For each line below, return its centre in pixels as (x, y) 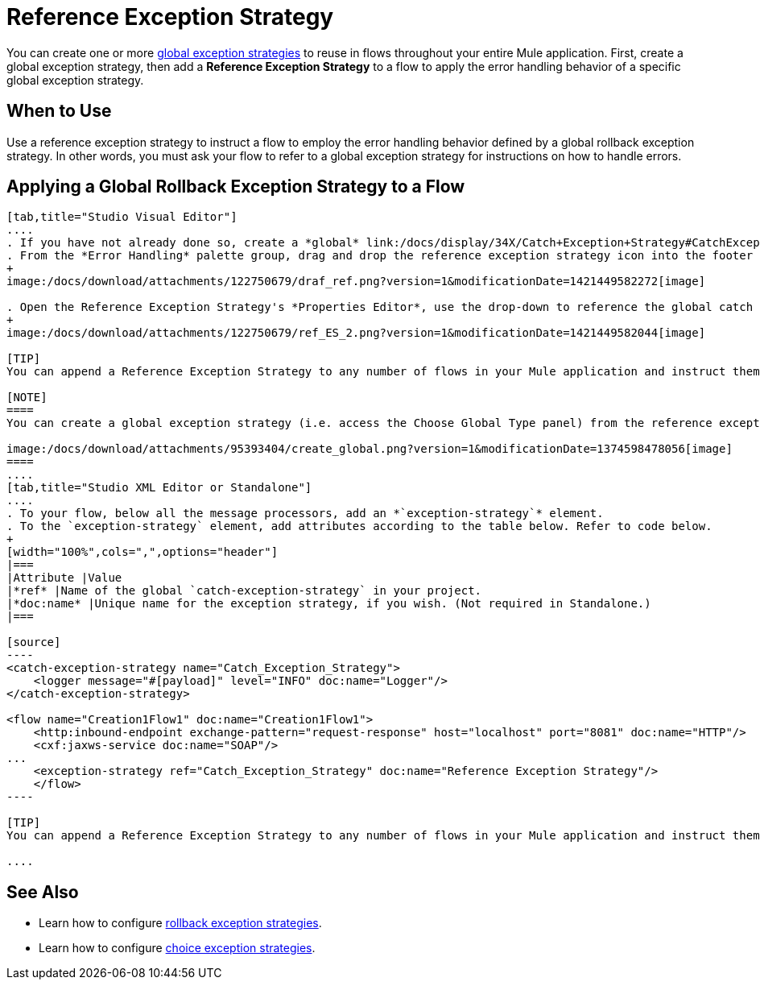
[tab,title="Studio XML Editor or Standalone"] (159, 488)
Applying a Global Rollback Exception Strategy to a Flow (236, 187)
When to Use (59, 111)
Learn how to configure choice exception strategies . (177, 948)
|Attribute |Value (64, 578)
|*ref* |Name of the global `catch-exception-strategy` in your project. (244, 591)
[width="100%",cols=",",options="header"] (142, 552)
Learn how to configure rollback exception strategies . (180, 923)
